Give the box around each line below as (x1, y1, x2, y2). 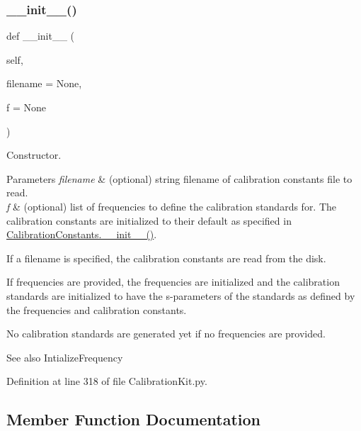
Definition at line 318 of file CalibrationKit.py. (6, 374, 207, 388)
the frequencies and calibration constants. (6, 302, 187, 317)
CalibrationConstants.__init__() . (6, 227, 157, 242)
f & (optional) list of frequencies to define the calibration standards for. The (6, 198, 337, 213)
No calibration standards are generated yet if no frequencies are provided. (6, 326, 326, 341)
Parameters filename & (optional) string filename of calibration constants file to (6, 171, 353, 186)
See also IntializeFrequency (6, 349, 123, 364)
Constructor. (6, 147, 62, 162)
